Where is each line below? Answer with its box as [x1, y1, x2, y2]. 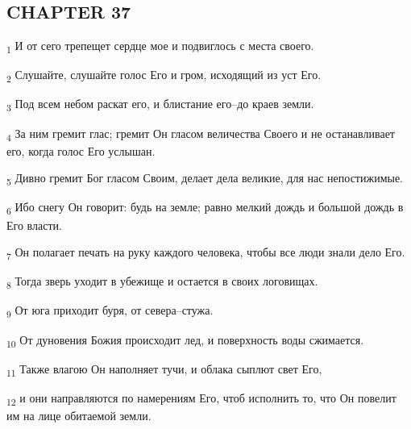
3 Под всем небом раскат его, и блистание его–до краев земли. [6, 95, 314, 115]
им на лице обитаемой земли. [6, 406, 152, 423]
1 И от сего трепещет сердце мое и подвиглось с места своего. [6, 37, 314, 56]
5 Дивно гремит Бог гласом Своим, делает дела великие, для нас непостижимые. [6, 169, 404, 189]
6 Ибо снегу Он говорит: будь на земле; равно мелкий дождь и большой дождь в [6, 198, 404, 218]
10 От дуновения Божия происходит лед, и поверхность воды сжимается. [6, 331, 364, 350]
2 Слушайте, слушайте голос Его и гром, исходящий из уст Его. [6, 66, 322, 85]
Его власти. [6, 216, 62, 233]
